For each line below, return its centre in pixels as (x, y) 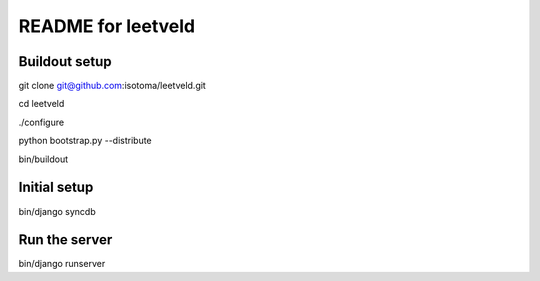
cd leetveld (41, 104)
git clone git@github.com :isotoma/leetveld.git (112, 86)
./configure (41, 122)
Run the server (65, 240)
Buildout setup (65, 61)
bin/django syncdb (57, 211)
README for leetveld (107, 26)
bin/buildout (43, 159)
